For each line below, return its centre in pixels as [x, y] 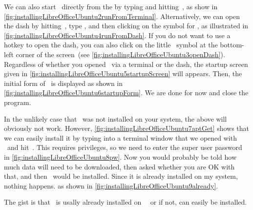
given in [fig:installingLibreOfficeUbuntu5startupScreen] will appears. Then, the [123, 73]
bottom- [232, 45]
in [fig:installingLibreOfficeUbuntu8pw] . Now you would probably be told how [120, 157]
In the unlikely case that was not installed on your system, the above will [116, 118]
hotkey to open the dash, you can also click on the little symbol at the [111, 45]
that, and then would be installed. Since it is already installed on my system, [121, 176]
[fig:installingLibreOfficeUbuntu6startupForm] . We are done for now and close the [126, 93]
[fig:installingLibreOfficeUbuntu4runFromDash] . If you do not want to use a [117, 35]
